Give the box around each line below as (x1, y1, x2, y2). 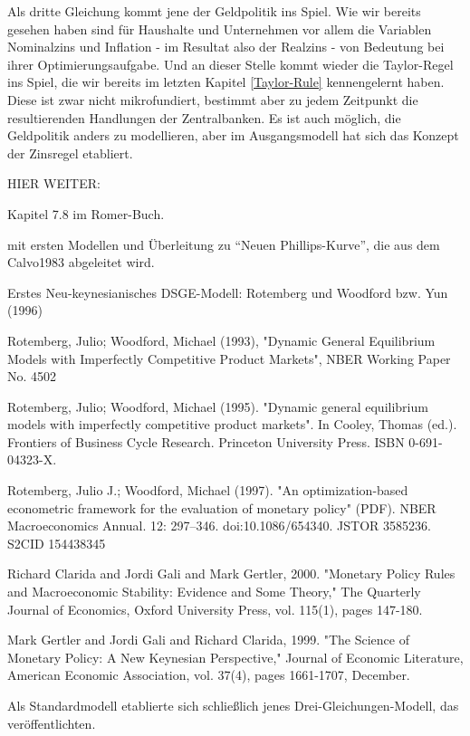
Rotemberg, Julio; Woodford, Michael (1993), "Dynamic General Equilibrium (7, 330, 436, 349)
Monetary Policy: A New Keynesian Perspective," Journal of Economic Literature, (7, 647, 464, 666)
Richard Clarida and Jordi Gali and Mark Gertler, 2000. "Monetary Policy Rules (7, 564, 456, 583)
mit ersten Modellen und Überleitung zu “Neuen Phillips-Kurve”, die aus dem (7, 234, 440, 253)
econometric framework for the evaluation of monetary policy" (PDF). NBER (7, 498, 436, 517)
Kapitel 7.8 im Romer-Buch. (7, 204, 165, 223)
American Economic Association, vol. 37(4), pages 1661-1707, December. (7, 665, 410, 684)
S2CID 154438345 (7, 533, 106, 552)
